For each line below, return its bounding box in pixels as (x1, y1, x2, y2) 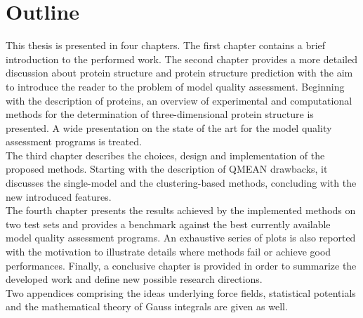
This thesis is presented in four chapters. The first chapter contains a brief (6, 38, 326, 53)
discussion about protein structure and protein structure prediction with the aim (6, 65, 353, 80)
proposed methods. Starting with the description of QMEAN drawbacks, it (6, 161, 328, 176)
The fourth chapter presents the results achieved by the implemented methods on (6, 203, 356, 218)
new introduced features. (6, 189, 112, 204)
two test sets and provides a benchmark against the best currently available (6, 216, 331, 231)
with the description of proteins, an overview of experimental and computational (6, 93, 352, 107)
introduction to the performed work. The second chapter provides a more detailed (6, 51, 357, 66)
